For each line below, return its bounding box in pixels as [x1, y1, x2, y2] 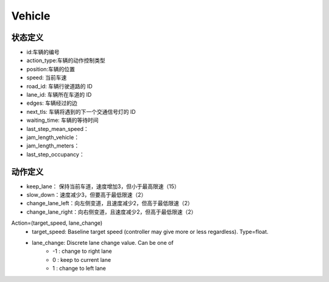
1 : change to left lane [52, 265, 106, 272]
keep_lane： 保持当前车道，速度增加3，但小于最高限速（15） [26, 183, 180, 190]
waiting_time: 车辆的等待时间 [26, 116, 99, 124]
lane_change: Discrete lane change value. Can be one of [32, 239, 174, 246]
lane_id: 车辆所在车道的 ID [26, 91, 92, 99]
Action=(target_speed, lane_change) [11, 219, 103, 227]
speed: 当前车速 [26, 74, 67, 82]
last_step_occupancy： [26, 150, 85, 158]
